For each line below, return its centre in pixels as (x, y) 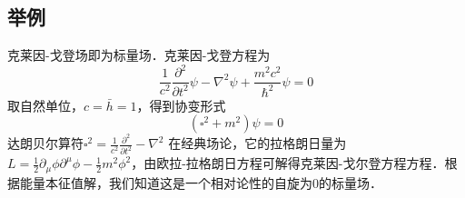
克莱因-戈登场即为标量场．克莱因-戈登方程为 (139, 55)
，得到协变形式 (181, 105)
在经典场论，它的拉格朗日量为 (257, 143)
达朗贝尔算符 (45, 143)
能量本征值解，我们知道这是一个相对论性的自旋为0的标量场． (201, 182)
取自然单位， (45, 105)
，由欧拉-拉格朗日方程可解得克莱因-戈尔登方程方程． (288, 163)
